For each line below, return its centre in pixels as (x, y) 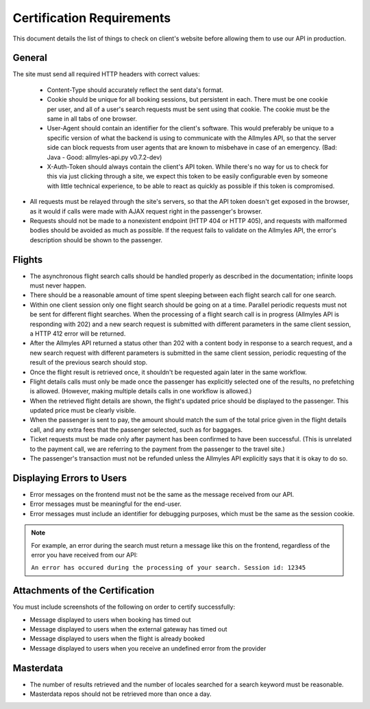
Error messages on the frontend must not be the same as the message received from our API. (162, 494)
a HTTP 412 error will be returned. (78, 334)
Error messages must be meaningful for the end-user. (106, 504)
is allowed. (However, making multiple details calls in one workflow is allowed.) (141, 391)
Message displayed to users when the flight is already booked (118, 639)
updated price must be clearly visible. (83, 410)
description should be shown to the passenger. (96, 240)
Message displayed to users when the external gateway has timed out (128, 629)
